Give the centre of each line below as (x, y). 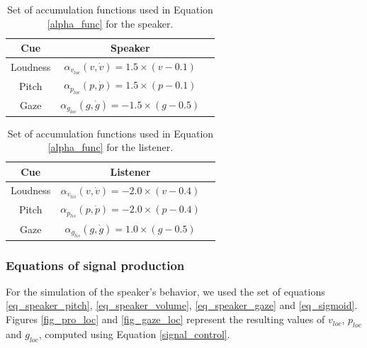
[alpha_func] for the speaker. (110, 23)
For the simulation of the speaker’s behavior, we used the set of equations (165, 291)
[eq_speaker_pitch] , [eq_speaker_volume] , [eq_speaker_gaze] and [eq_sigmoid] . (182, 305)
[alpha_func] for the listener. (111, 147)
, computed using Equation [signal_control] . (134, 333)
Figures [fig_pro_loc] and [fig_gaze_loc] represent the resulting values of (165, 319)
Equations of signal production (95, 265)
